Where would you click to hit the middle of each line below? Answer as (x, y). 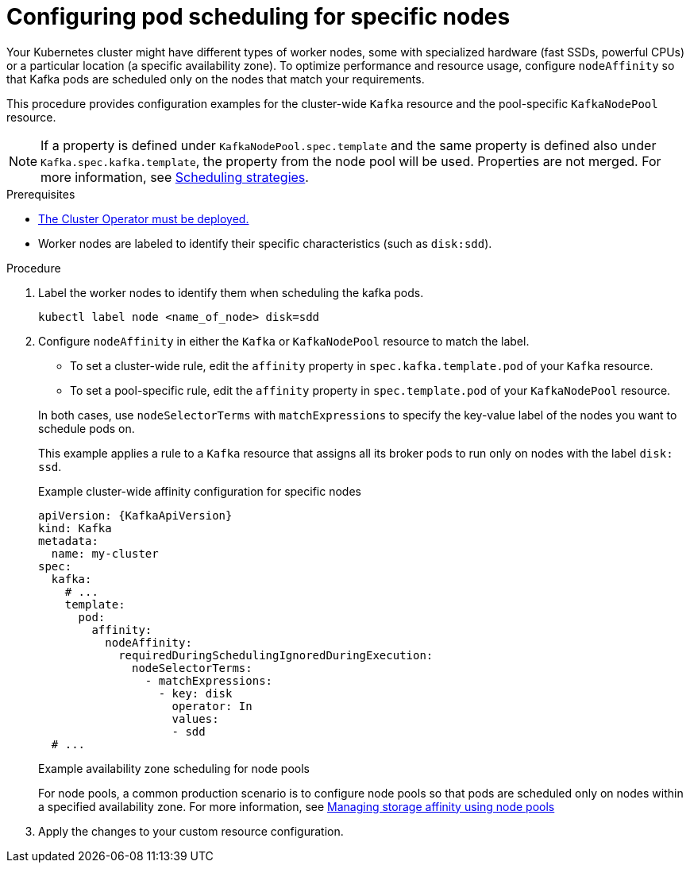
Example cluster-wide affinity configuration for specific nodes (200, 491)
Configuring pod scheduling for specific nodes (258, 17)
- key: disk (195, 693)
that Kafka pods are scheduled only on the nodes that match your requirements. (216, 79)
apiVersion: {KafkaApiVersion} (135, 515)
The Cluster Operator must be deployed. (144, 218)
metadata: (68, 541)
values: (195, 718)
